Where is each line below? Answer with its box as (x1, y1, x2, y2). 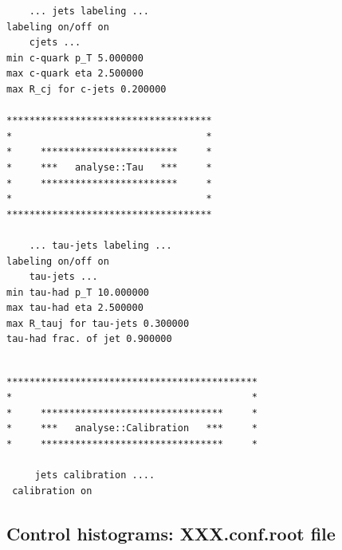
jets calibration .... (34, 469, 155, 481)
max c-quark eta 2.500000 (6, 68, 143, 80)
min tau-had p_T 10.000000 (6, 286, 149, 298)
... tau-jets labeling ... (29, 239, 172, 251)
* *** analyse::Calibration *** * (6, 422, 257, 434)
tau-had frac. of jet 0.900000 (6, 333, 172, 345)
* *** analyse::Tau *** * (6, 161, 212, 173)
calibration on (12, 485, 92, 497)
